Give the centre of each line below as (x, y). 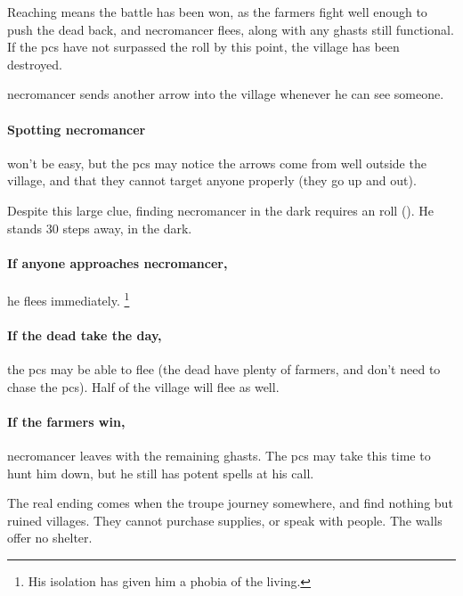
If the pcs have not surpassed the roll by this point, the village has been (203, 47)
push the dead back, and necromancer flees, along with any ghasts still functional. (231, 29)
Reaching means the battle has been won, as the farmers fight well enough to (217, 12)
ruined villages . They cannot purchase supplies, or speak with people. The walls (225, 520)
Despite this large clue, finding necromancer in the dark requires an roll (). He (221, 210)
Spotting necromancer (77, 129)
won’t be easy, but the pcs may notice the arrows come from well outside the (217, 163)
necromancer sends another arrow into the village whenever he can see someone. (226, 94)
